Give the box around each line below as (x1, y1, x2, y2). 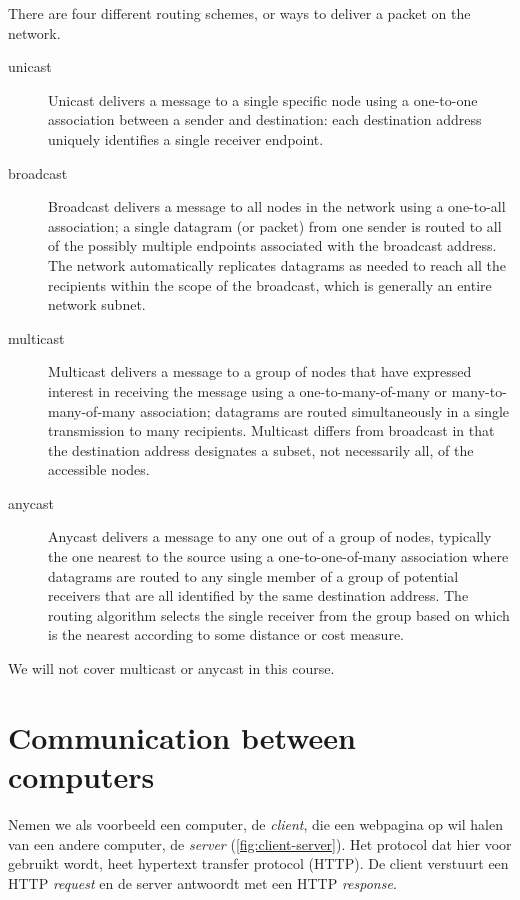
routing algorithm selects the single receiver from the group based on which (48, 604, 510, 625)
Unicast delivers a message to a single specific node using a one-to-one (48, 89, 478, 110)
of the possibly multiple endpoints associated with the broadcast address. (48, 235, 497, 256)
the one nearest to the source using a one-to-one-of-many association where (48, 546, 509, 567)
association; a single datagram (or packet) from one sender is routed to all (48, 215, 502, 236)
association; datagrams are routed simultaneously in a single (140, 400, 510, 421)
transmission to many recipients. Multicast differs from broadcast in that (48, 420, 495, 441)
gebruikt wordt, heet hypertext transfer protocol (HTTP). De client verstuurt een (8, 853, 509, 874)
